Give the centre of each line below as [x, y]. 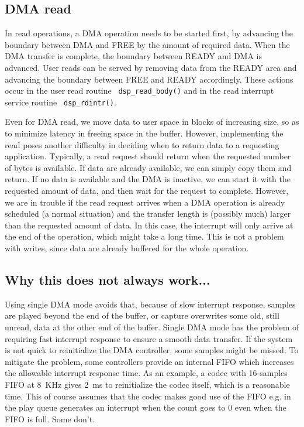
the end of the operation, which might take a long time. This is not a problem [144, 236]
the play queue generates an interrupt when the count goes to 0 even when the [146, 407]
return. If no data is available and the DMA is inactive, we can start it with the [148, 179]
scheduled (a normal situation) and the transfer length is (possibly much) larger [148, 213]
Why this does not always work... [108, 279]
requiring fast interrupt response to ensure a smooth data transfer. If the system [149, 338]
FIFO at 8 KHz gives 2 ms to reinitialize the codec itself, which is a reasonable [147, 384]
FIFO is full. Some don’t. [50, 419]
